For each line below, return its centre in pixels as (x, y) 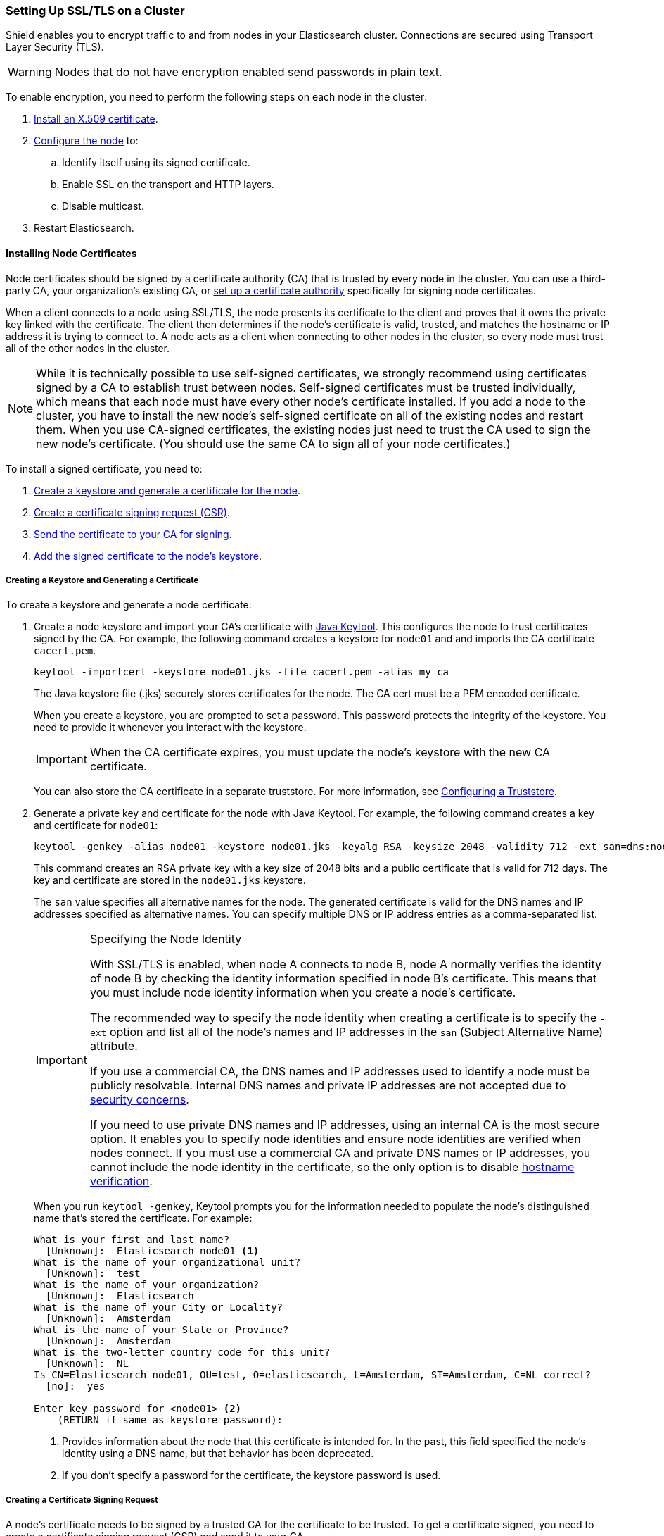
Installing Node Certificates (71, 253)
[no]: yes (75, 1386)
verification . (121, 1181)
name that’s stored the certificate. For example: (143, 1218)
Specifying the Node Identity (166, 939)
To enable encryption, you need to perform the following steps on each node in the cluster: (217, 97)
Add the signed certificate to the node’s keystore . (148, 556)
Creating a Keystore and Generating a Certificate (102, 580)
